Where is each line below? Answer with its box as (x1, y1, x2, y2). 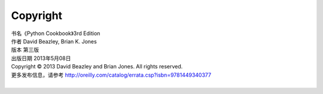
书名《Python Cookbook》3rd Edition (11, 30, 100, 37)
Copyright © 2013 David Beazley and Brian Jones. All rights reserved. (11, 63, 183, 70)
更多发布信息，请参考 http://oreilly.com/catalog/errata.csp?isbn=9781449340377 (11, 71, 212, 79)
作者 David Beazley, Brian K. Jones (11, 37, 97, 45)
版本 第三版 (11, 46, 39, 54)
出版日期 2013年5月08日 (11, 54, 71, 62)
